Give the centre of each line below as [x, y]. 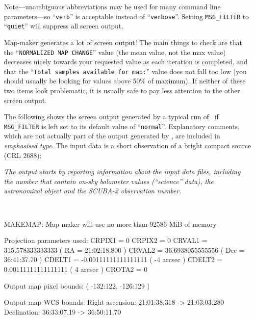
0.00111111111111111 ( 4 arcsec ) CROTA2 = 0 [76, 269]
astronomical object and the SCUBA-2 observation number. [93, 191]
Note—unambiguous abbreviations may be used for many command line [112, 6]
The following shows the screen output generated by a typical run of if [111, 117]
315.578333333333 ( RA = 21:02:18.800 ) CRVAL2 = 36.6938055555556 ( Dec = [124, 250]
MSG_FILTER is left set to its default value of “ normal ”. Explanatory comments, [122, 126]
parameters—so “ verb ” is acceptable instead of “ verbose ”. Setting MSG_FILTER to [127, 16]
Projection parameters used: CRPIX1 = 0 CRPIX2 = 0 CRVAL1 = [106, 240]
